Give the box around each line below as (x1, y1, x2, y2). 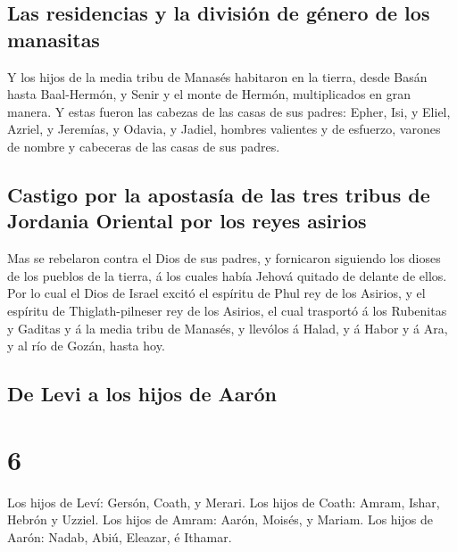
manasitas (7, 25, 100, 53)
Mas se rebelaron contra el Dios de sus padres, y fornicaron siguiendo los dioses (7, 249, 441, 268)
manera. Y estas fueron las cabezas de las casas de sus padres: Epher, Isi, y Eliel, (7, 102, 451, 120)
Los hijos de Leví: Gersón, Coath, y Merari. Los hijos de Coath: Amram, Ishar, (7, 492, 440, 511)
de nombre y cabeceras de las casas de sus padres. (7, 136, 280, 155)
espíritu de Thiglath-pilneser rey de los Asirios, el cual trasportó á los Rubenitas (7, 301, 447, 319)
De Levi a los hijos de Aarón (7, 380, 277, 408)
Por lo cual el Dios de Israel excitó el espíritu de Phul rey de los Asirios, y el (7, 284, 426, 302)
